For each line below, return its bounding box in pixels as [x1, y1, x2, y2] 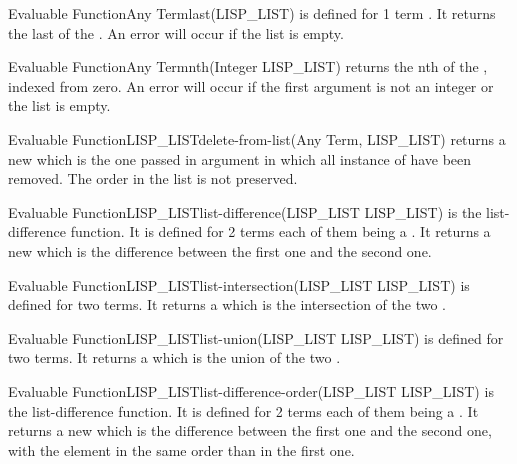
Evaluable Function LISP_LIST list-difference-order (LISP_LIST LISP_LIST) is [8, 380, 494, 401]
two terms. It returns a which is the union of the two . [8, 347, 341, 368]
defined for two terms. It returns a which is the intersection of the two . [8, 294, 446, 315]
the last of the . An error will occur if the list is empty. [8, 22, 344, 43]
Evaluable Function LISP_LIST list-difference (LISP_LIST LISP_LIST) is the [8, 201, 482, 222]
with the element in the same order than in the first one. [8, 439, 355, 460]
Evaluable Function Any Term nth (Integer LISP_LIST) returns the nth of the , [8, 56, 488, 77]
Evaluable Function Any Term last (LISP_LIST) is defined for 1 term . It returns [8, 3, 496, 23]
